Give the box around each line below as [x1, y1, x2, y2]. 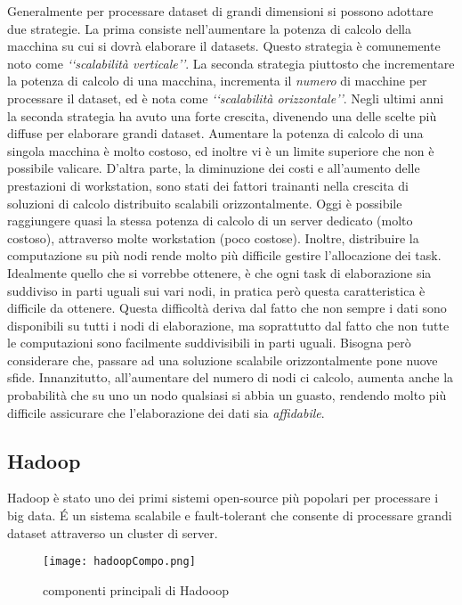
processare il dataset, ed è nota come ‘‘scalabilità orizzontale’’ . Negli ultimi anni [7, 88, 444, 107]
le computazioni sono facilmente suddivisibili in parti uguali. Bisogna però [7, 333, 411, 352]
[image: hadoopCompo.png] [43, 555, 196, 568]
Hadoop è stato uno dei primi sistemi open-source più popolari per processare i [7, 488, 439, 507]
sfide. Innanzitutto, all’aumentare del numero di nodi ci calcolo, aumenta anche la [7, 368, 454, 387]
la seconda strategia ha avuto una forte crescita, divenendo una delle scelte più [7, 106, 437, 125]
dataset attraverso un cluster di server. [7, 523, 218, 542]
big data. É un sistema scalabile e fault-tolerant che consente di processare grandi [7, 506, 452, 525]
